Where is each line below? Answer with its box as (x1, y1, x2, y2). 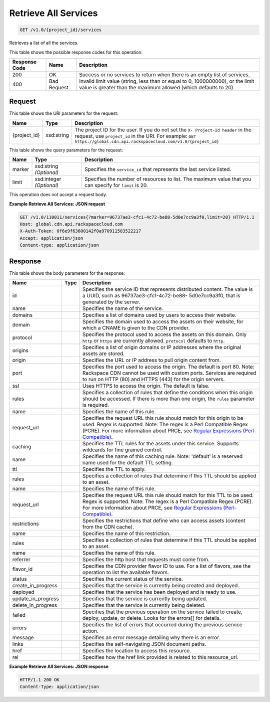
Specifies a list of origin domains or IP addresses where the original (82, 344, 241, 351)
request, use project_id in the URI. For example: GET (74, 132, 196, 139)
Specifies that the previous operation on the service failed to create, (82, 608, 242, 615)
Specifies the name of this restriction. (82, 530, 171, 537)
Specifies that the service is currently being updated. (82, 595, 207, 602)
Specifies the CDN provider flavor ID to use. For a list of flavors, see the (82, 563, 251, 570)
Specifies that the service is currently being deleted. (82, 602, 206, 609)
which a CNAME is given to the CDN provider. (82, 324, 190, 331)
